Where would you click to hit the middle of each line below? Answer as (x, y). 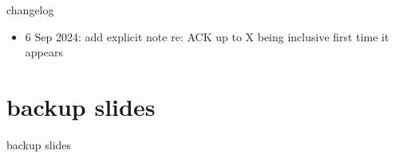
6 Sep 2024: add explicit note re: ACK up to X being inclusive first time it (207, 36)
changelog (30, 10)
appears (44, 52)
